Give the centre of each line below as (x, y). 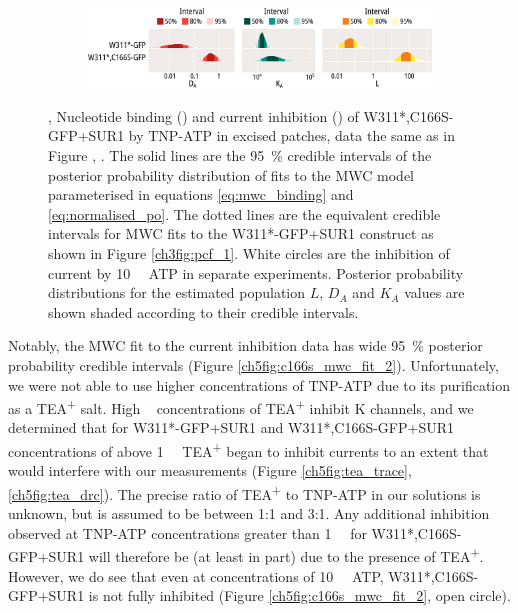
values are (434, 292)
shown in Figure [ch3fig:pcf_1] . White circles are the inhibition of (249, 253)
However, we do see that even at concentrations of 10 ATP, (196, 575)
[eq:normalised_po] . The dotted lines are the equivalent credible (244, 213)
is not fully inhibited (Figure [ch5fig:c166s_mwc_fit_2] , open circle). (299, 595)
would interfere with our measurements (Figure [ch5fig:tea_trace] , (210, 470)
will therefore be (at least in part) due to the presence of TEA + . (286, 554)
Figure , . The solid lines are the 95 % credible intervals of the (240, 155)
